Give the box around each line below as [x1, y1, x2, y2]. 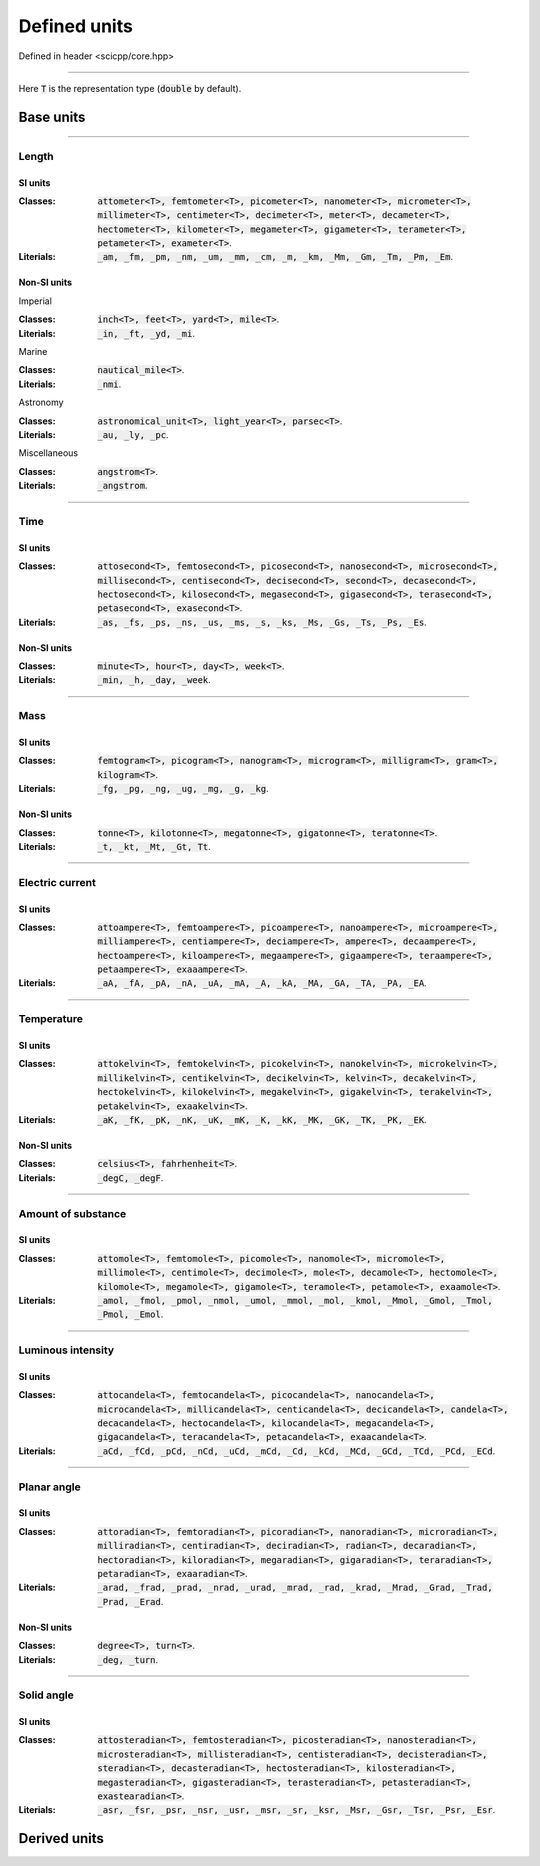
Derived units [18, 1830, 105, 1847]
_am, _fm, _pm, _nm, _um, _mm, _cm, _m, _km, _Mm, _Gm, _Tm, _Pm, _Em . [97, 251, 454, 263]
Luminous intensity [18, 1343, 115, 1357]
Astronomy [18, 396, 64, 409]
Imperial [18, 295, 52, 307]
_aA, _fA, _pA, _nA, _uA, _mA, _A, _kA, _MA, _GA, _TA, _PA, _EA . [97, 977, 427, 989]
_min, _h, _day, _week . [97, 674, 212, 686]
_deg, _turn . [97, 1653, 159, 1665]
